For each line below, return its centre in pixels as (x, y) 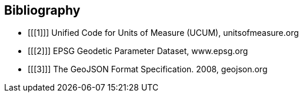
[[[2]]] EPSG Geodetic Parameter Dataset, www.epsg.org (138, 51)
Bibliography (42, 10)
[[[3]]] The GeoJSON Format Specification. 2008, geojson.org (148, 69)
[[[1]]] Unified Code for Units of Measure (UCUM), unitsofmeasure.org (163, 33)
